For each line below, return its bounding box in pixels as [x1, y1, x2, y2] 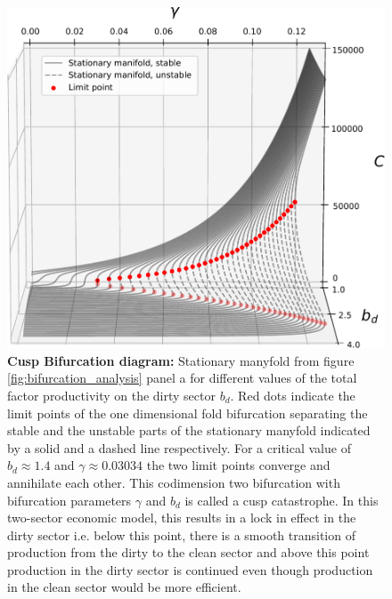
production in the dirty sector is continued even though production [7, 560, 373, 579]
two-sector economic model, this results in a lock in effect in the [7, 508, 356, 527]
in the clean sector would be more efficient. [7, 578, 241, 596]
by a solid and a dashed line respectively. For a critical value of [7, 438, 351, 457]
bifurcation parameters [7, 490, 132, 509]
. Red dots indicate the [230, 385, 355, 404]
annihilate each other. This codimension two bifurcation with [7, 473, 340, 491]
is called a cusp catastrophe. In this [184, 490, 379, 509]
